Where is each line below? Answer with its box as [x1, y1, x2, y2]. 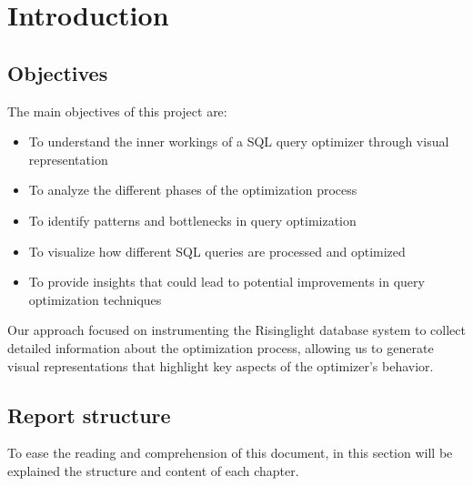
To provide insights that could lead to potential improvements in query [28, 272, 425, 291]
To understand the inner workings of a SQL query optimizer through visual [28, 132, 449, 151]
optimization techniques [28, 289, 162, 309]
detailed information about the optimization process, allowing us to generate [7, 338, 434, 357]
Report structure [7, 400, 171, 429]
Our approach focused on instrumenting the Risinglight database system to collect [7, 320, 466, 339]
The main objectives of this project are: [7, 101, 227, 120]
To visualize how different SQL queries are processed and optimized [28, 241, 406, 260]
